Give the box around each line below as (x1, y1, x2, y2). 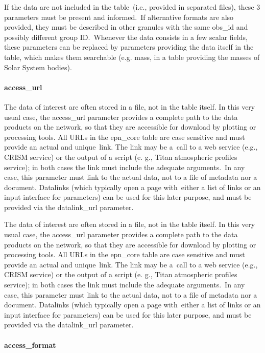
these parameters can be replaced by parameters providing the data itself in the (4, 41, 254, 52)
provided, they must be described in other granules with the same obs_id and (4, 22, 248, 32)
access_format (4, 339, 56, 350)
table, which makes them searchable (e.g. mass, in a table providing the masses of (4, 51, 260, 62)
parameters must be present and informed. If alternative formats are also (4, 11, 234, 22)
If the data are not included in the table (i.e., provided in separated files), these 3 (4, 2, 260, 12)
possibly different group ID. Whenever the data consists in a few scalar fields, (4, 31, 248, 42)
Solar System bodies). (4, 61, 72, 72)
